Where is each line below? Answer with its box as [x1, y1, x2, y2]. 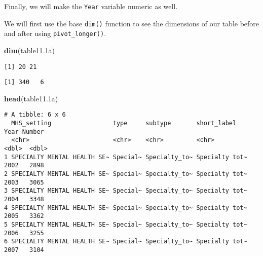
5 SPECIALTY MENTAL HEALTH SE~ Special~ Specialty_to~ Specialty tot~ [4, 221, 247, 228]
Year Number [4, 128, 44, 135]
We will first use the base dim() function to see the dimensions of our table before [4, 18, 259, 28]
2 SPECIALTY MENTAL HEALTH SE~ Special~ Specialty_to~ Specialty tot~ [4, 170, 247, 178]
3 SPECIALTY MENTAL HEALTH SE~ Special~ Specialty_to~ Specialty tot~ [4, 187, 247, 195]
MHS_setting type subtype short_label [11, 120, 237, 127]
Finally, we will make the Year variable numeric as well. [4, 1, 178, 11]
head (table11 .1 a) [4, 93, 58, 103]
